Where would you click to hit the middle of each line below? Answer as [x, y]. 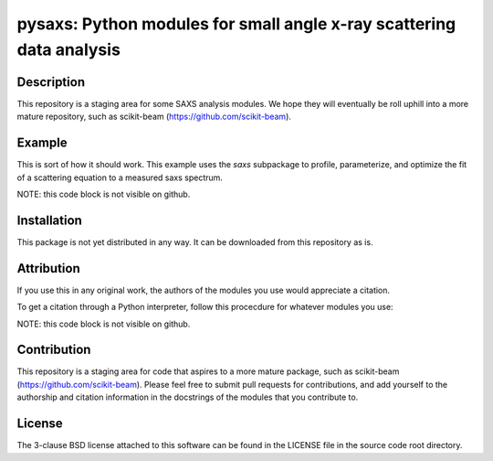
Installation [49, 220]
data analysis [68, 49]
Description [51, 82]
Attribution [49, 268]
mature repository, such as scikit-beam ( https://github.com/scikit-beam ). [154, 117]
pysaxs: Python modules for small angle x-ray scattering [236, 24]
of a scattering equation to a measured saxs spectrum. [120, 177]
